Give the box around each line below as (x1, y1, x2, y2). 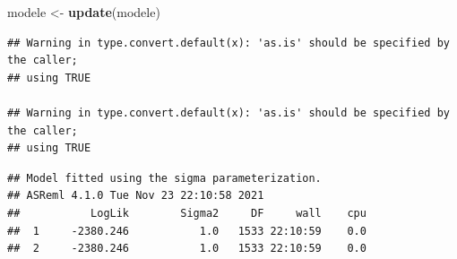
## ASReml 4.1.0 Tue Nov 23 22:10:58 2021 (7, 189, 264, 203)
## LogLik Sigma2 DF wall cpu (7, 206, 366, 220)
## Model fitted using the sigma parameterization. (7, 171, 322, 185)
